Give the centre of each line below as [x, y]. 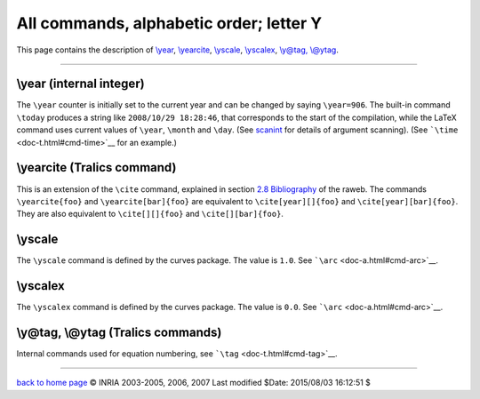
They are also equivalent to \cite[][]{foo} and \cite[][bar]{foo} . [150, 214]
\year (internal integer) [81, 84]
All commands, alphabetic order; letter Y [169, 23]
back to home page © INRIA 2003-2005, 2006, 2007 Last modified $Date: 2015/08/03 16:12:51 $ [193, 383]
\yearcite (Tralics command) [96, 168]
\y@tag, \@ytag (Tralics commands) [119, 332]
